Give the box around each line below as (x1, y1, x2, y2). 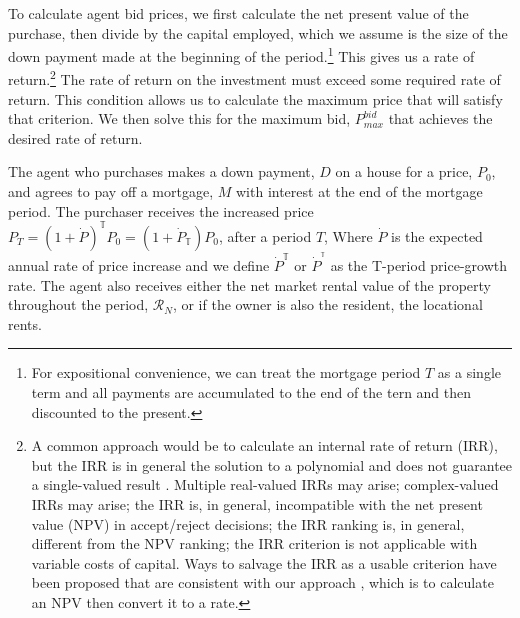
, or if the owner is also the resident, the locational (172, 294, 483, 315)
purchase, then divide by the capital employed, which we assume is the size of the (8, 22, 508, 43)
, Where (324, 225, 373, 246)
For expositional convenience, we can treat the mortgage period (31, 362, 421, 383)
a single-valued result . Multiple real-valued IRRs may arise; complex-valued (31, 474, 499, 495)
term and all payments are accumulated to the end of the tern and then (31, 381, 472, 402)
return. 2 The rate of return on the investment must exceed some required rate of (8, 66, 501, 90)
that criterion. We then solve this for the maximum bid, (8, 108, 351, 129)
